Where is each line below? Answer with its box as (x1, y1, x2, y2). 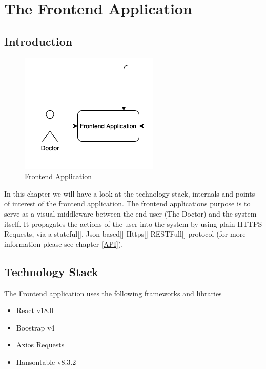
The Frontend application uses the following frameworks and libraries (4, 287, 222, 298)
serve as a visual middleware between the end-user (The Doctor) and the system (4, 208, 257, 219)
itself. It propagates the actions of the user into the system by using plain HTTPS (4, 218, 262, 229)
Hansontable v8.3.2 (16, 356, 76, 367)
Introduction (4, 33, 73, 49)
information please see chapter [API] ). (4, 238, 124, 249)
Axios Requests (16, 339, 65, 350)
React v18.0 (16, 305, 53, 316)
